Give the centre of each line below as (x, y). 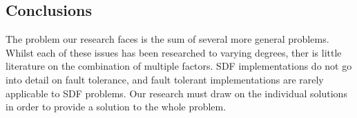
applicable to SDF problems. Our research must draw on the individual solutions (176, 93)
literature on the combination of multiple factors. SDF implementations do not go (179, 66)
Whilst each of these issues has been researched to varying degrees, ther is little (174, 52)
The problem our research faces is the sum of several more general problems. (167, 39)
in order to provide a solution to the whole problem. (116, 107)
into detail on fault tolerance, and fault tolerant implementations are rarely (165, 79)
